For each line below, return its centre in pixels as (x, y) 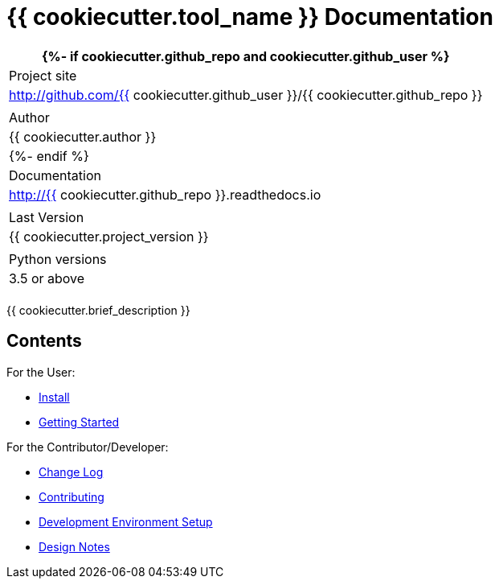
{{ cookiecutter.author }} (83, 136)
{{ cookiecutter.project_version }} (109, 236)
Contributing (72, 496)
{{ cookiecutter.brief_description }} (98, 310)
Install (54, 397)
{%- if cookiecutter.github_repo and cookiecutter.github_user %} (245, 56)
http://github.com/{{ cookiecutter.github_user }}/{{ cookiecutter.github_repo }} (246, 95)
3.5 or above (47, 278)
